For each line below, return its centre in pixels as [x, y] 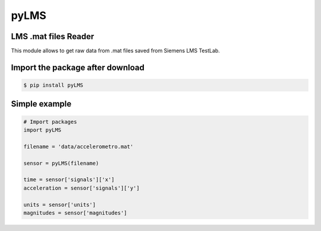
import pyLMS [43, 130]
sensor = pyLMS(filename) [61, 163]
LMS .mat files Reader [53, 36]
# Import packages [50, 122]
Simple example [41, 104]
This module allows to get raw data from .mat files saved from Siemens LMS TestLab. [115, 51]
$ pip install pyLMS [53, 85]
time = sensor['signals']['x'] [69, 180]
